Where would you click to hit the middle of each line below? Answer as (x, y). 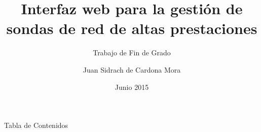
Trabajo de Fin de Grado (132, 53)
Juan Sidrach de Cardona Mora (132, 69)
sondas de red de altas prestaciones (132, 28)
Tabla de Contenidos (36, 125)
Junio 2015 (132, 87)
